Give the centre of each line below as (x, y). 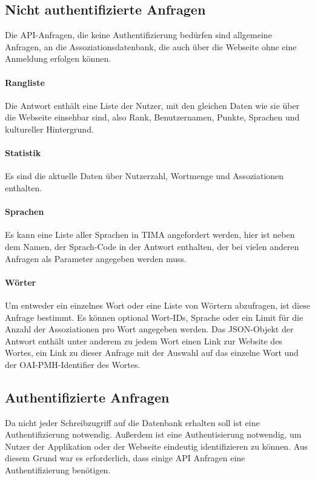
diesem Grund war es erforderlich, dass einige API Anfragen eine (125, 458)
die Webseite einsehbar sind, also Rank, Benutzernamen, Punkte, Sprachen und (152, 117)
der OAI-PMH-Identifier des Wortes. (73, 364)
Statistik (23, 153)
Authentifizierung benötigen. (58, 470)
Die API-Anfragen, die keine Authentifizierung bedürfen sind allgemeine (138, 35)
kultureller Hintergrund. (49, 129)
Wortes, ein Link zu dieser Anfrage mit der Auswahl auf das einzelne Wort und (152, 353)
